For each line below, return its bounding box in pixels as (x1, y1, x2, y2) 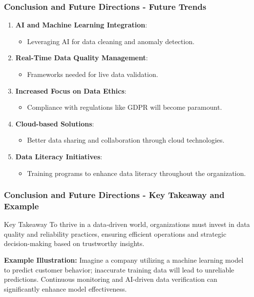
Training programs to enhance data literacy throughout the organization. (27, 168, 246, 178)
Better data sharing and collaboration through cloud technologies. (27, 135, 225, 145)
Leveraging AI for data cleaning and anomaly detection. (27, 36, 195, 46)
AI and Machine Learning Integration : (15, 20, 148, 30)
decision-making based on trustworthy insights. (4, 238, 145, 248)
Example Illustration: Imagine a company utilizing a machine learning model (4, 255, 244, 265)
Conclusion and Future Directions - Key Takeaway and (4, 189, 225, 201)
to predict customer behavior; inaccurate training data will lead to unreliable (4, 264, 234, 274)
